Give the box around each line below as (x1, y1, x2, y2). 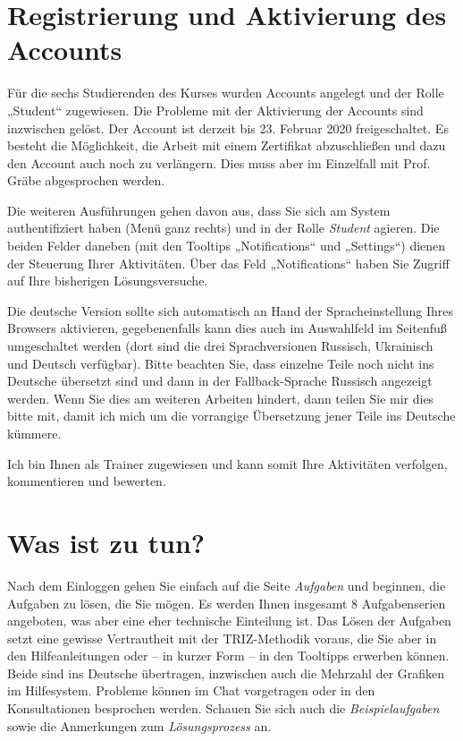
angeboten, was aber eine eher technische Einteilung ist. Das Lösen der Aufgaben (7, 611, 451, 630)
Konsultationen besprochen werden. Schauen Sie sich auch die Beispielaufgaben (7, 699, 440, 718)
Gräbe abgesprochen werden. (7, 171, 165, 190)
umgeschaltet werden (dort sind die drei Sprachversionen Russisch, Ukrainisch (7, 336, 434, 355)
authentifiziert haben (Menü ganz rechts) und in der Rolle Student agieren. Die (7, 218, 440, 237)
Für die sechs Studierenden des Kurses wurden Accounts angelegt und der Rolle (7, 83, 444, 102)
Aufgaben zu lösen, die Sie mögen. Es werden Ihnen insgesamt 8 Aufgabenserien (7, 593, 446, 612)
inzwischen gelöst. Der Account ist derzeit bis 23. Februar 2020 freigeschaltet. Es (7, 118, 449, 137)
